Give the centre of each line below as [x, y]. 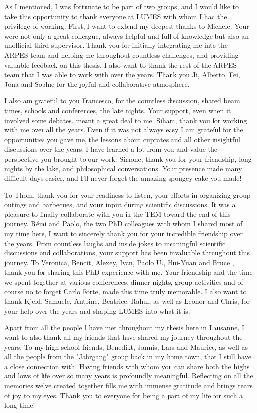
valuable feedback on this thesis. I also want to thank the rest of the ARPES [121, 64]
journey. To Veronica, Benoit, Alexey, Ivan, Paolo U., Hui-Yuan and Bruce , [119, 262]
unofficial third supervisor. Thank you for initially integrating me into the [116, 45]
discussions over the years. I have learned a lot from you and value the [111, 149]
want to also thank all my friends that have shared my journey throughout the [124, 337]
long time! [20, 405]
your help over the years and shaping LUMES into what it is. [97, 310]
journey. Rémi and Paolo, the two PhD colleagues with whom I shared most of [124, 224]
